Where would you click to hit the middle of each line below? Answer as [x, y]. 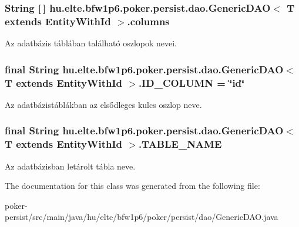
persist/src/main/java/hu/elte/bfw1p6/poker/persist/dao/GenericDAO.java [142, 217]
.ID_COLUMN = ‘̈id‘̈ [192, 82]
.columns [148, 21]
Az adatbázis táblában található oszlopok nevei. [91, 43]
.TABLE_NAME [180, 144]
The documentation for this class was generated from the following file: [132, 186]
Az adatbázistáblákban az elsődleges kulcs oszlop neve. [103, 104]
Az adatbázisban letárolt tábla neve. [70, 166]
